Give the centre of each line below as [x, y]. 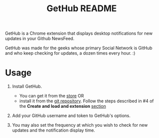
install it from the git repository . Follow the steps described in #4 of [87, 101]
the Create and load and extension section [62, 106]
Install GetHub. [27, 86]
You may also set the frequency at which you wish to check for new [80, 125]
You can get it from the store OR [52, 96]
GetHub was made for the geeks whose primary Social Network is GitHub [79, 48]
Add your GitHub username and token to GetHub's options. [71, 116]
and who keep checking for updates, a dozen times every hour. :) [70, 53]
